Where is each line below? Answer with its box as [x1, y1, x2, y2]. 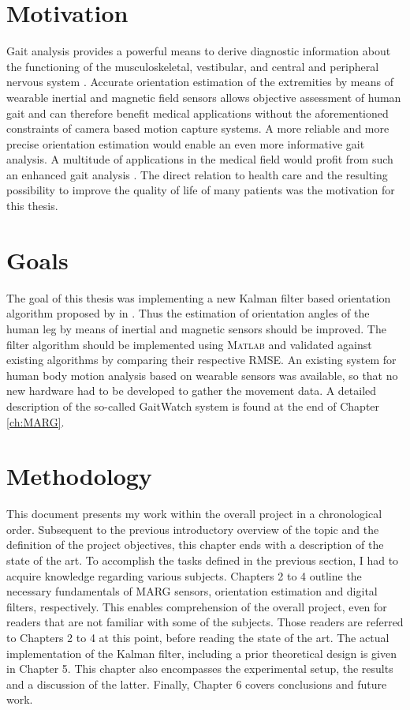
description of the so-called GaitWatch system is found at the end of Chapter [6, 397, 380, 414]
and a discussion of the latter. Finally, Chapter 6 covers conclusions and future [6, 675, 387, 692]
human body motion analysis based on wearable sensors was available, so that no [6, 366, 398, 383]
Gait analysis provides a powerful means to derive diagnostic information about [6, 43, 391, 59]
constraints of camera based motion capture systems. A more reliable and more [6, 120, 389, 137]
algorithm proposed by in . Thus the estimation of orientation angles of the [6, 305, 370, 321]
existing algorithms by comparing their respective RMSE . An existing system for [6, 351, 397, 368]
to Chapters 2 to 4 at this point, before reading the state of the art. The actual [6, 629, 389, 645]
